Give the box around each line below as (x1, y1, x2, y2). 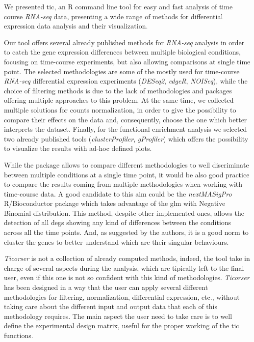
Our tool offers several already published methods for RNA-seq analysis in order (4, 37, 245, 47)
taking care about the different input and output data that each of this (4, 301, 217, 312)
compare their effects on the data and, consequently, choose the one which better (4, 114, 247, 124)
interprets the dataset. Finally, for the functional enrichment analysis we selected (4, 124, 247, 134)
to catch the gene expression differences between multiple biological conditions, (4, 47, 241, 57)
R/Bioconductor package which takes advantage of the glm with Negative (4, 198, 226, 208)
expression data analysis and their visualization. (4, 21, 148, 31)
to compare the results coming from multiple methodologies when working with (4, 179, 243, 189)
